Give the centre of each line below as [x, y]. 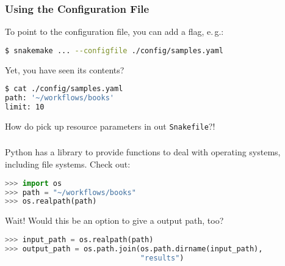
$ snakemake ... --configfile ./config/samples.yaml [114, 50]
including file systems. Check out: [68, 164]
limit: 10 [25, 107]
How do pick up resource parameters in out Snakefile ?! [110, 126]
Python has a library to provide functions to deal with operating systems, [143, 152]
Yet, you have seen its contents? [65, 69]
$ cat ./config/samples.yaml [64, 89]
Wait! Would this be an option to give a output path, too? [114, 220]
